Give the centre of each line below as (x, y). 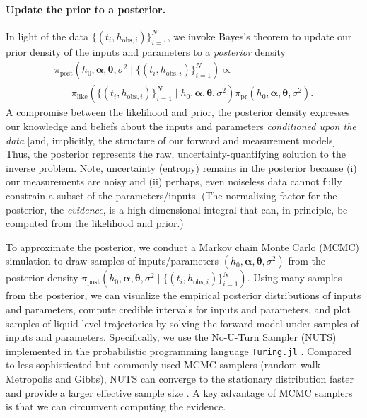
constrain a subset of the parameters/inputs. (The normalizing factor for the (171, 196)
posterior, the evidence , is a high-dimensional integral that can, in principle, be (177, 209)
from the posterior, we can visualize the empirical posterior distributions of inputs (183, 295)
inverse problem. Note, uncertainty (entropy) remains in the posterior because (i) (181, 167)
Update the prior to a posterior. (86, 9)
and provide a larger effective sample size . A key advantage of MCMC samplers (179, 392)
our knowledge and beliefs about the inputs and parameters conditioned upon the (181, 126)
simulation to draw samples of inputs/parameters (112, 261)
